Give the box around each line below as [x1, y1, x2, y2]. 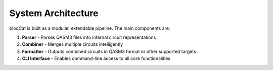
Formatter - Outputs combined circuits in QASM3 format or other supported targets [22, 48, 197, 54]
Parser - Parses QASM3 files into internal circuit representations [22, 34, 156, 40]
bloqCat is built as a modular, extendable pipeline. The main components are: [9, 25, 170, 31]
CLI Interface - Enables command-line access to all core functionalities [22, 55, 171, 61]
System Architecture [9, 8, 99, 19]
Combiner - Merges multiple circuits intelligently [22, 41, 123, 47]
